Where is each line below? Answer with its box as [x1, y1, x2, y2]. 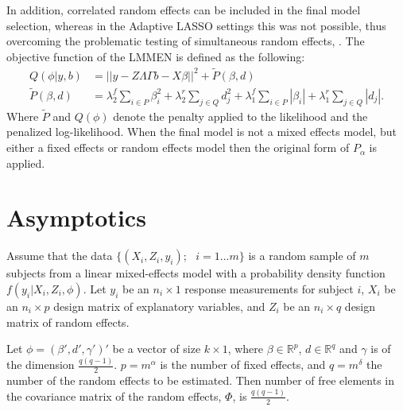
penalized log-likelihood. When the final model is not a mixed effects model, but [6, 123, 397, 140]
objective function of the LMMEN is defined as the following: [6, 48, 305, 64]
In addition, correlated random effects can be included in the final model [6, 2, 361, 17]
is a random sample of [248, 247, 356, 264]
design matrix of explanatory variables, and [53, 297, 265, 314]
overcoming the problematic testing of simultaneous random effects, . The [6, 33, 365, 49]
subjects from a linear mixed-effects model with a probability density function [6, 265, 386, 281]
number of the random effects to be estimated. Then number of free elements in [6, 371, 394, 388]
